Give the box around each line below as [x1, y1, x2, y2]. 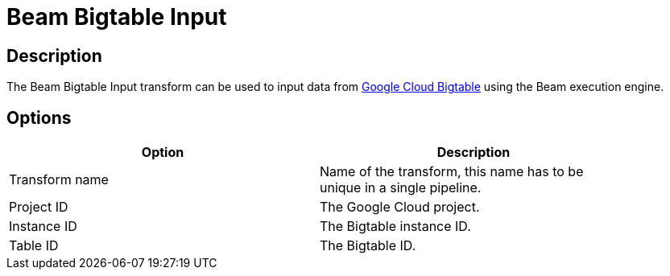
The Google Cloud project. [320, 199, 480, 216]
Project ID [9, 199, 68, 216]
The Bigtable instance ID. [320, 218, 471, 235]
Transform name [9, 171, 109, 188]
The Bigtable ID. [320, 237, 416, 254]
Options [6, 107, 72, 128]
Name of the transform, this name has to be [320, 163, 584, 180]
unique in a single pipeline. [320, 179, 482, 196]
